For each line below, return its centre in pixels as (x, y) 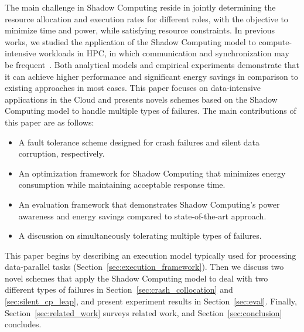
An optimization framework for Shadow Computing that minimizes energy (152, 173)
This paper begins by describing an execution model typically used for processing (151, 255)
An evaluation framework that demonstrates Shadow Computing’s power (149, 204)
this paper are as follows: (49, 122)
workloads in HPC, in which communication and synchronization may (164, 53)
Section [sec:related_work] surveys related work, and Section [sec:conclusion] (144, 312)
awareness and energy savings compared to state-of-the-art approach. (142, 216)
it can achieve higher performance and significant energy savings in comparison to (152, 76)
